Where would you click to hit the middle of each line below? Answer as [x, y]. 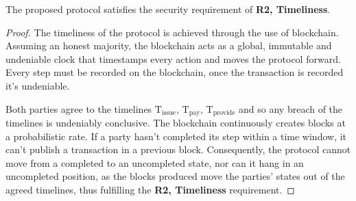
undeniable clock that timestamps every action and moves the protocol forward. [173, 58]
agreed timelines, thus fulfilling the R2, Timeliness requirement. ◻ [150, 189]
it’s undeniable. [38, 85]
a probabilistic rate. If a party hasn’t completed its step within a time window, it [176, 136]
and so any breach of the [291, 108]
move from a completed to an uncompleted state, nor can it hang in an [155, 162]
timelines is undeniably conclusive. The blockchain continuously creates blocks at [176, 123]
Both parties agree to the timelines [79, 108]
